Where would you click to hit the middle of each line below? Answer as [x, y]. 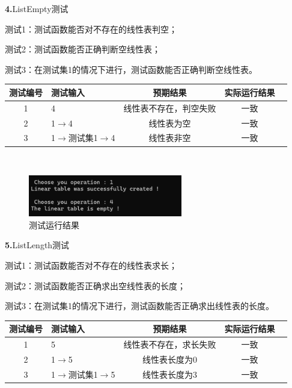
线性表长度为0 [169, 359]
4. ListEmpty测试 [37, 8]
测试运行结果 [54, 224]
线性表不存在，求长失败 [170, 344]
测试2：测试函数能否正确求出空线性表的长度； [95, 285]
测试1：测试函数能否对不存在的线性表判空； [91, 29]
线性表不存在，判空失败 [170, 108]
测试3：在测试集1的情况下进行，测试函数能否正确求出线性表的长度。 [139, 306]
